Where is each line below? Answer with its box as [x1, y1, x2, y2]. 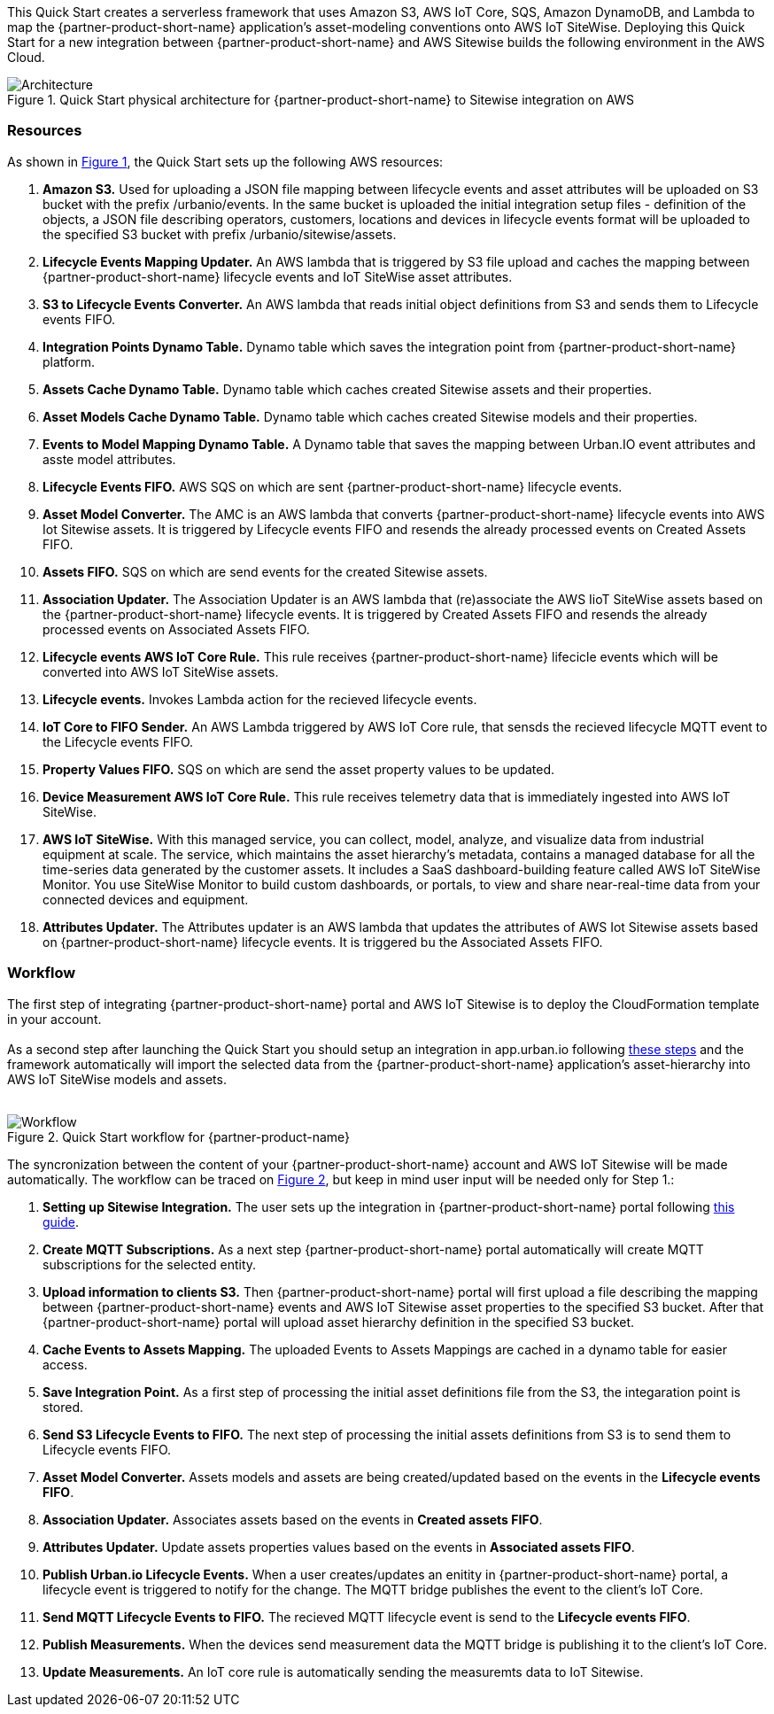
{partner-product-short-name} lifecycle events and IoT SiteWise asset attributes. [43, 268, 513, 284]
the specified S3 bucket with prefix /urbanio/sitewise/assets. [43, 226, 397, 242]
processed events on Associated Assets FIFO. [43, 621, 310, 637]
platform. [43, 353, 96, 369]
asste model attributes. [43, 451, 176, 467]
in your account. [7, 1011, 102, 1027]
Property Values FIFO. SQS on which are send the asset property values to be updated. [43, 761, 555, 777]
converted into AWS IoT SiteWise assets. [43, 663, 279, 679]
